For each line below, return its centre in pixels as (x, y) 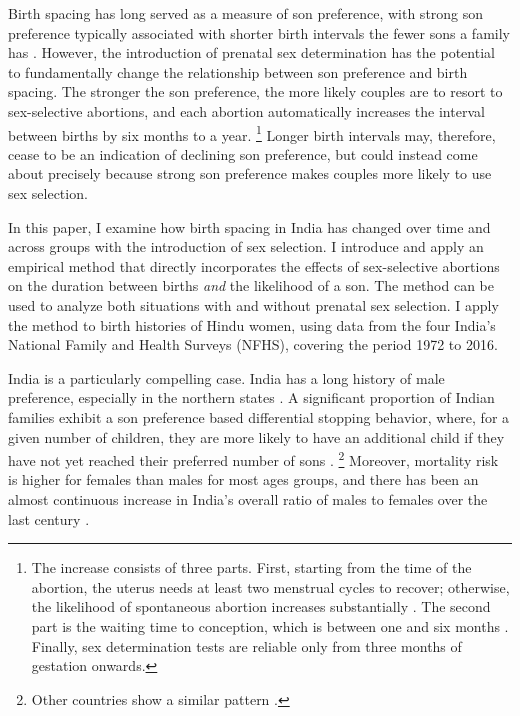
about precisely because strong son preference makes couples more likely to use (250, 173)
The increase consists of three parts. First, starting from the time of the (251, 567)
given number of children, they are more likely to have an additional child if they (256, 436)
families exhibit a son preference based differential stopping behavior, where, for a (259, 416)
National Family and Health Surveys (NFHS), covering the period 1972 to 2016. (253, 344)
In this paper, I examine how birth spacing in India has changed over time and (249, 226)
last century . (49, 518)
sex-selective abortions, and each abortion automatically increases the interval (246, 110)
